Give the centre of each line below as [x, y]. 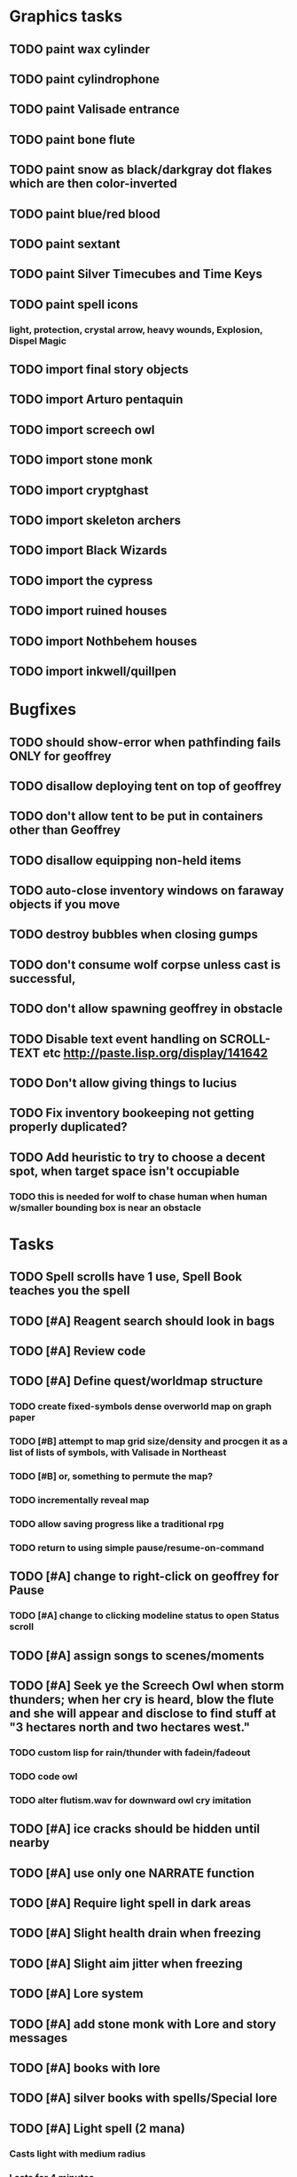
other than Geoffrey [65, 831]
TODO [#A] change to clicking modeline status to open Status [145, 1616]
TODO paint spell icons [74, 304]
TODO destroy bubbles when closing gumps [134, 934]
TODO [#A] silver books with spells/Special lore [143, 2098]
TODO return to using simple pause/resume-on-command [137, 1548]
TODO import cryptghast [79, 490]
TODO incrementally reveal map [79, 1500]
